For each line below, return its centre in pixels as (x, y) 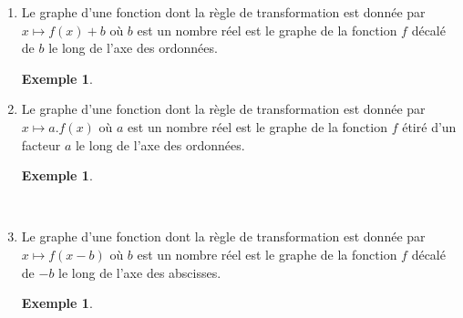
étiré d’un (429, 126)
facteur (41, 144)
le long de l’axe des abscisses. (140, 272)
